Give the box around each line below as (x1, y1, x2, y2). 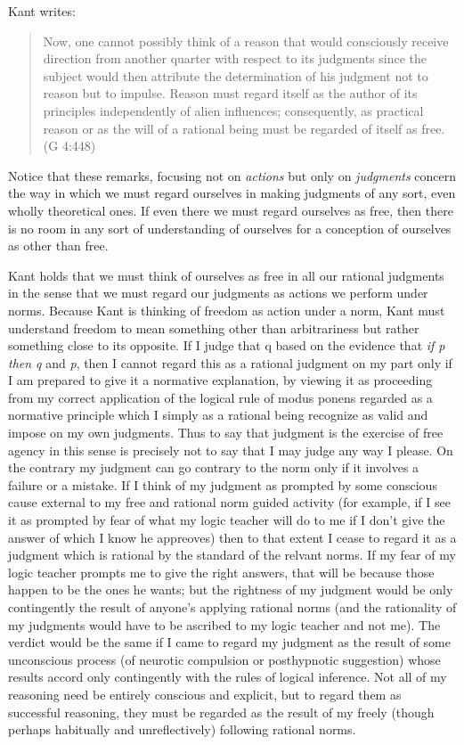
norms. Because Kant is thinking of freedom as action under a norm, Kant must (8, 300, 445, 319)
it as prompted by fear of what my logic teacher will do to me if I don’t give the (8, 511, 445, 529)
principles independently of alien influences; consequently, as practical (43, 101, 424, 119)
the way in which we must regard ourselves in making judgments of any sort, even (8, 184, 456, 202)
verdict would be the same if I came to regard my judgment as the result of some (8, 633, 451, 651)
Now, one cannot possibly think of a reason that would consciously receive (43, 31, 449, 50)
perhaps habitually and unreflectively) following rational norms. (8, 720, 356, 739)
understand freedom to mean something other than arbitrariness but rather (8, 318, 419, 337)
